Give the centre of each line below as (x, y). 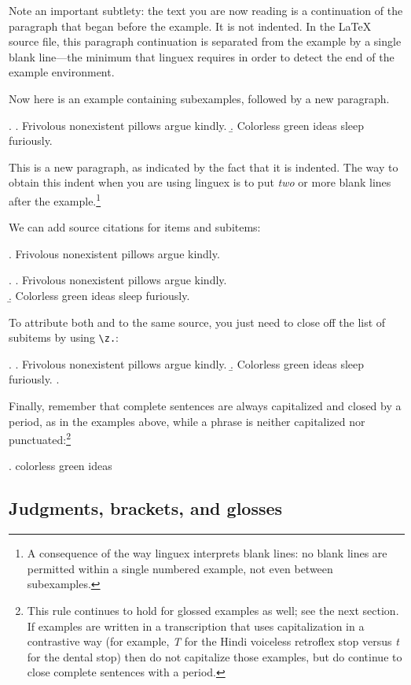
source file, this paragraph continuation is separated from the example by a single (205, 41)
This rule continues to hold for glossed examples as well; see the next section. (213, 611)
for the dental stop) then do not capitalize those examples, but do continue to (215, 656)
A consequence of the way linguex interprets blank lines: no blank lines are (207, 553)
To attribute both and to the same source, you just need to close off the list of (197, 322)
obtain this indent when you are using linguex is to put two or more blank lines (200, 182)
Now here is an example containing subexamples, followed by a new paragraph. (199, 98)
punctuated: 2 (40, 438)
